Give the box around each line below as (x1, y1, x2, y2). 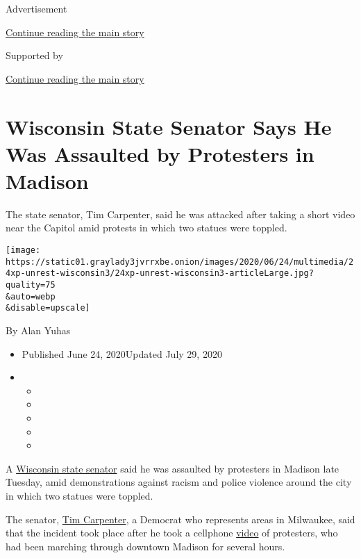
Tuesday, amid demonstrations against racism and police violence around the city (6, 475, 352, 489)
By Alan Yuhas (6, 323, 71, 337)
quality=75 (6, 280, 56, 290)
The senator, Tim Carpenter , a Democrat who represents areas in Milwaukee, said (6, 511, 355, 526)
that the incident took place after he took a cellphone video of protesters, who (6, 525, 338, 540)
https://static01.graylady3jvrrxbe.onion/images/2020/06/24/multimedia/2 (6, 256, 354, 267)
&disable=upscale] (6, 303, 90, 313)
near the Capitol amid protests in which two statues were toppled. (6, 220, 287, 235)
